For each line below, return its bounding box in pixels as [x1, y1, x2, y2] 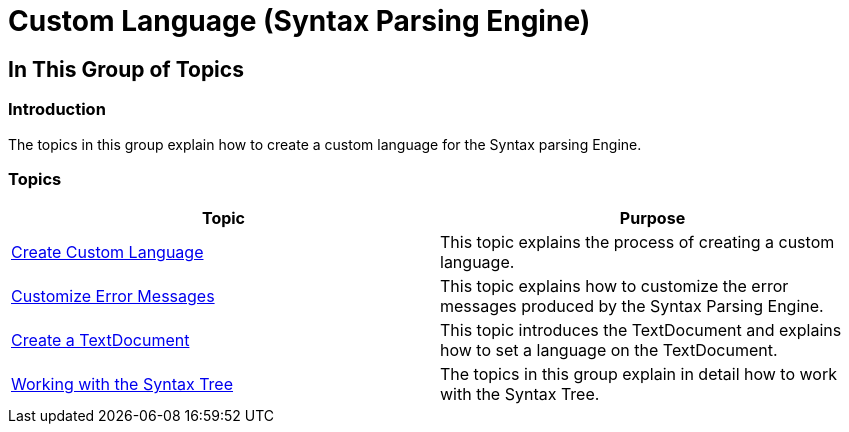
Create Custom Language [11, 242, 204, 263]
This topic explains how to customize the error [440, 276, 789, 297]
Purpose [619, 208, 686, 229]
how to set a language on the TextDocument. [440, 340, 778, 361]
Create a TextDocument [11, 330, 190, 351]
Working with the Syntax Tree [11, 374, 234, 395]
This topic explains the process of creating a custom [440, 232, 835, 253]
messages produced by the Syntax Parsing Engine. [440, 296, 824, 317]
